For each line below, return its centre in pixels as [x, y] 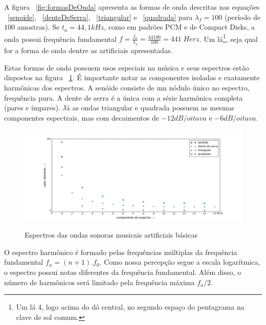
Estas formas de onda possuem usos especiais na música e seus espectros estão [127, 67]
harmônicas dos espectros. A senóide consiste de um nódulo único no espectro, [127, 87]
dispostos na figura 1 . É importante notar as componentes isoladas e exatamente [132, 77]
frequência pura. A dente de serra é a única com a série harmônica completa [124, 97]
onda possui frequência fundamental [60, 39]
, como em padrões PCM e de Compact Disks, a [179, 27]
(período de [242, 17]
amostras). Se [38, 27]
